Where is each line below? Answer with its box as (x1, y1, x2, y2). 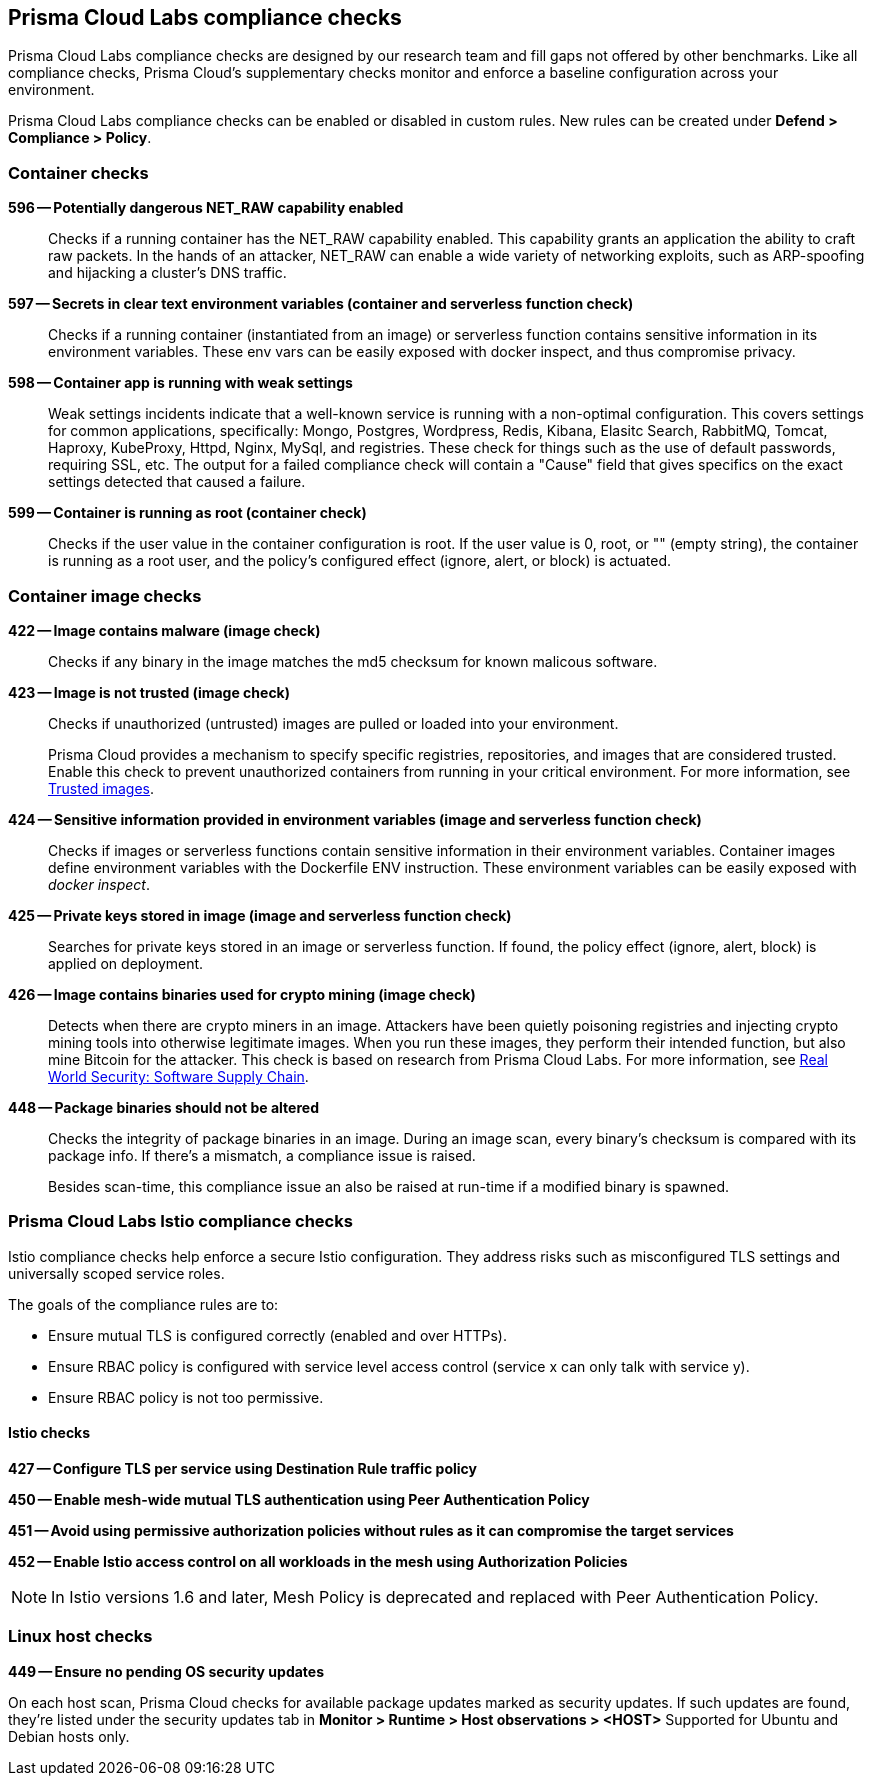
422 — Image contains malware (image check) (8, 621, 321, 639)
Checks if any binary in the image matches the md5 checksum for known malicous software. (48, 652, 658, 670)
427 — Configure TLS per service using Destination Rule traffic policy (8, 1459, 478, 1477)
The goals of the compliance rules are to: (8, 1295, 279, 1313)
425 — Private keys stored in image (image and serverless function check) (8, 906, 512, 924)
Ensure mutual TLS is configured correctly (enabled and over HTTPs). (48, 1326, 507, 1344)
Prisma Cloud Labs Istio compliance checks (8, 1211, 353, 1232)
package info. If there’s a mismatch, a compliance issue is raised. (48, 1146, 476, 1164)
